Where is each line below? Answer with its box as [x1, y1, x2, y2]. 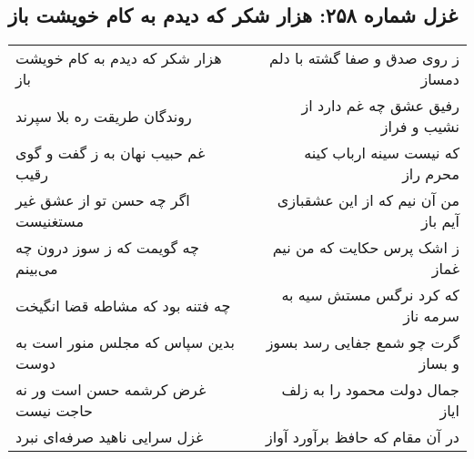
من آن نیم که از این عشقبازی [277, 189, 459, 211]
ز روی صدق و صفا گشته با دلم [269, 47, 459, 69]
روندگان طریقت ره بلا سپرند [15, 105, 192, 127]
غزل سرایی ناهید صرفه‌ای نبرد [15, 426, 204, 448]
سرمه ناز [403, 305, 459, 327]
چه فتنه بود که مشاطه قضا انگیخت [15, 294, 231, 316]
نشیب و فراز [380, 116, 459, 138]
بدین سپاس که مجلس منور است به [15, 331, 235, 353]
